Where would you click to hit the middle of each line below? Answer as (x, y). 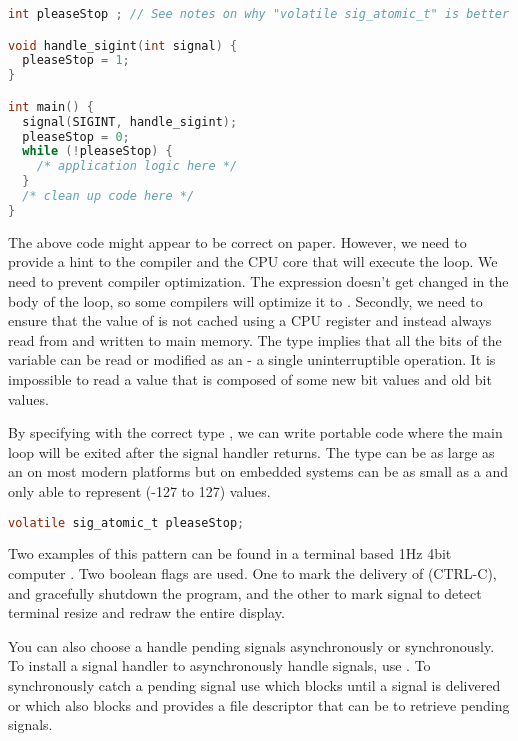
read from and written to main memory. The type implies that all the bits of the (255, 339)
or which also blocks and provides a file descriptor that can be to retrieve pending (259, 704)
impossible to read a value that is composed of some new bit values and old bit (250, 378)
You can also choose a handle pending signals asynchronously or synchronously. (251, 645)
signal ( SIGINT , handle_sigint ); (130, 121)
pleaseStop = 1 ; (76, 60)
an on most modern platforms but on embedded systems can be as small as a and (258, 471)
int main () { (51, 106)
